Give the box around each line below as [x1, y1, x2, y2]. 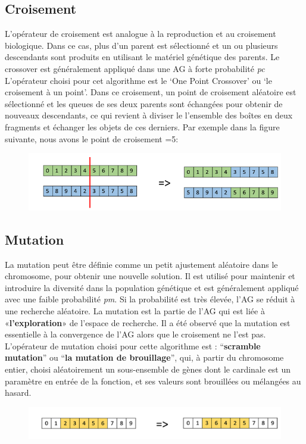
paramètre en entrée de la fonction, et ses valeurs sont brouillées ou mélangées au [5, 374, 301, 387]
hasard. [5, 386, 32, 399]
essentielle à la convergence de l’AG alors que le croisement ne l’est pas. [5, 328, 266, 340]
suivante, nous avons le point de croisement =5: [5, 132, 179, 145]
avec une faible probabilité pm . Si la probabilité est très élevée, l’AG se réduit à [5, 293, 295, 305]
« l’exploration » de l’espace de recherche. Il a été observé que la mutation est [5, 316, 291, 329]
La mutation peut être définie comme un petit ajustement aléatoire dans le [5, 258, 278, 270]
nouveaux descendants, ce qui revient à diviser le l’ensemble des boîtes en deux [5, 109, 293, 121]
